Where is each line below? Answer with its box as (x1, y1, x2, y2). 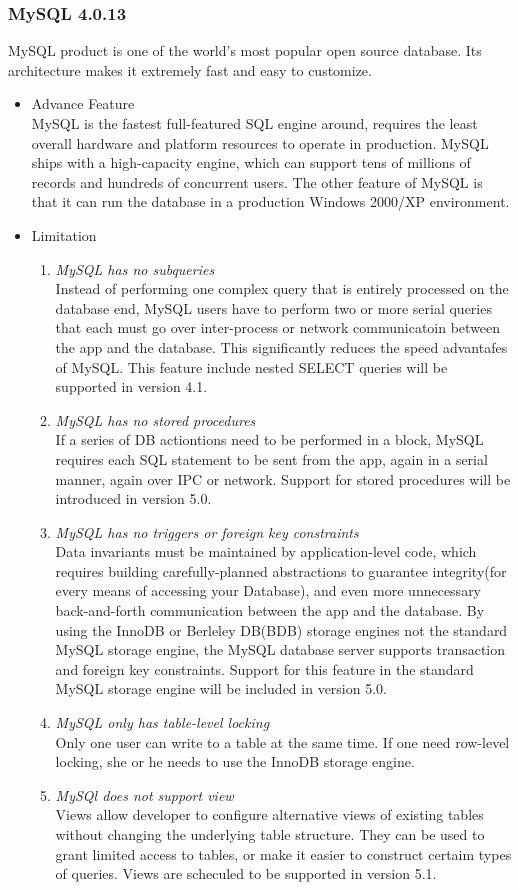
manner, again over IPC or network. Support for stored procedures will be (55, 468, 511, 489)
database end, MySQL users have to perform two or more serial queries (55, 297, 492, 318)
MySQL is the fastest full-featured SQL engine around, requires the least (31, 113, 478, 133)
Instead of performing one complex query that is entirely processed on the (55, 278, 509, 299)
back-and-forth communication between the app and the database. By (55, 600, 485, 621)
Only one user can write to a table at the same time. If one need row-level (55, 731, 510, 752)
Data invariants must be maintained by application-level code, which (55, 541, 477, 562)
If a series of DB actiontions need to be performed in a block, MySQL (55, 429, 484, 450)
